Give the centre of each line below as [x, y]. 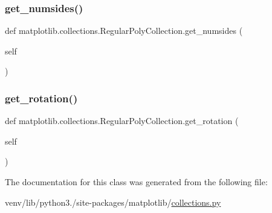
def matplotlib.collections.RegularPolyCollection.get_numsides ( [124, 31]
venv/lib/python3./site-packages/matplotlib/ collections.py [113, 202]
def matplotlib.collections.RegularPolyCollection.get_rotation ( [122, 121]
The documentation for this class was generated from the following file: [136, 182]
